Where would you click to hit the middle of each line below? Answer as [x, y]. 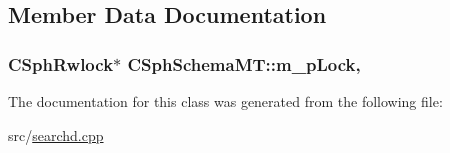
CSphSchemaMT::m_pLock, [244, 63]
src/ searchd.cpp [56, 134]
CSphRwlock [61, 63]
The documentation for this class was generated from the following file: [225, 101]
